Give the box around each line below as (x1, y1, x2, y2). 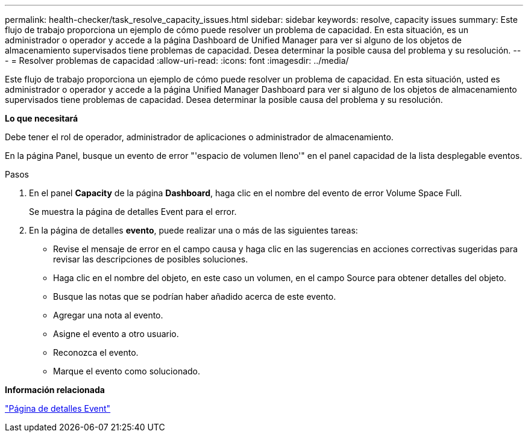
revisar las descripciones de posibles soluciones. (53, 254, 248, 264)
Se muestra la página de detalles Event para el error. (29, 206, 237, 217)
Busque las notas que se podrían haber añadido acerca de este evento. (53, 291, 336, 302)
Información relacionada (5, 385, 105, 395)
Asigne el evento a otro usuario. (53, 329, 179, 339)
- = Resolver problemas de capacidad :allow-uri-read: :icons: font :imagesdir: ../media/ (5, 55, 349, 66)
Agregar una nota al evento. (53, 310, 163, 320)
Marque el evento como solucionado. (53, 366, 201, 376)
